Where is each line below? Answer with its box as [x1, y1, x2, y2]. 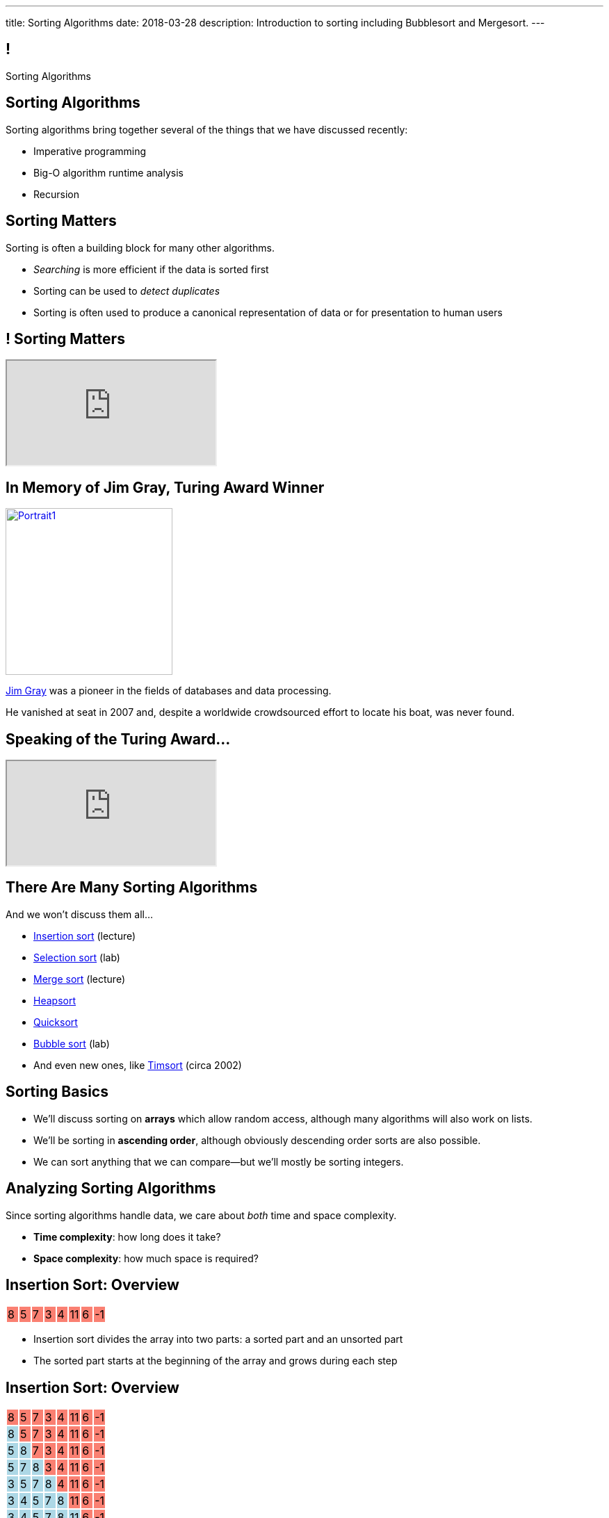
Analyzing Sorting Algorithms [6, 1180, 216, 1198]
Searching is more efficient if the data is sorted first [33, 263, 269, 275]
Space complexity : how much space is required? [33, 1252, 259, 1264]
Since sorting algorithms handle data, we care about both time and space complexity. [6, 1209, 397, 1221]
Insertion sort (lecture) [33, 929, 136, 942]
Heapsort [33, 994, 76, 1006]
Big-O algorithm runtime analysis [33, 166, 184, 179]
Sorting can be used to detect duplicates [33, 284, 220, 297]
